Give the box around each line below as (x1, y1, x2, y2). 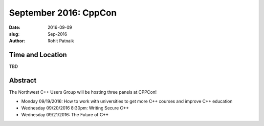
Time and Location (9, 51, 67, 59)
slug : (9, 31, 20, 37)
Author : (9, 38, 25, 44)
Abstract (9, 76, 37, 85)
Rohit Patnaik (47, 38, 74, 44)
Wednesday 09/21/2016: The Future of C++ (21, 112, 109, 118)
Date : (9, 24, 21, 30)
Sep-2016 (47, 31, 67, 37)
